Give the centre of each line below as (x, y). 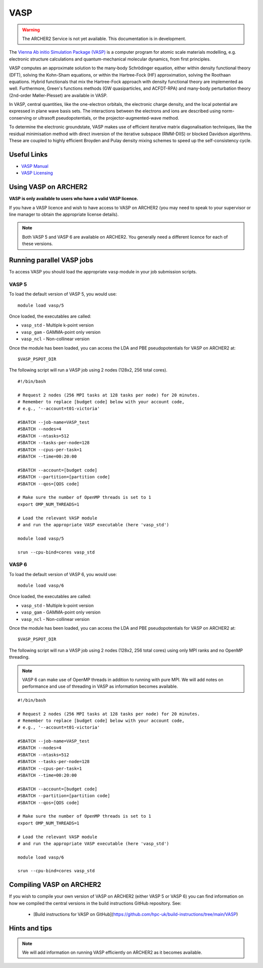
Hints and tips (30, 928)
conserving (20, 118)
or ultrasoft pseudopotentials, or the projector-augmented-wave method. (106, 118)
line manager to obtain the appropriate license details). (64, 214)
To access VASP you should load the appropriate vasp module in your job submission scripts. (103, 272)
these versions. (38, 244)
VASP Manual (35, 166)
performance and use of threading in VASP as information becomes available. (100, 686)
